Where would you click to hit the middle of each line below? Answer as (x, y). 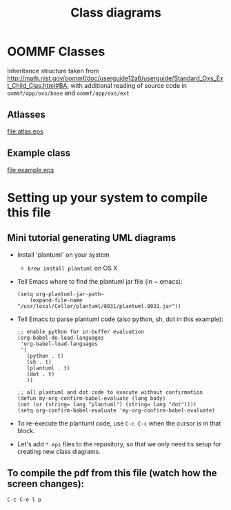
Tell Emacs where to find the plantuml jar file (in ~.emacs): (100, 281)
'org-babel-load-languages (59, 344)
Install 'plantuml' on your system (63, 255)
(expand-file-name (56, 300)
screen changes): (46, 483)
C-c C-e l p (24, 500)
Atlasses (27, 115)
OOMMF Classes (56, 52)
